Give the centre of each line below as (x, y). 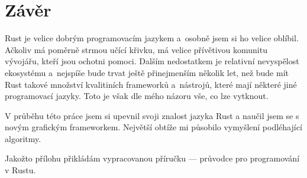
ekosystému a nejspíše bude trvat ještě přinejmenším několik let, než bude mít (147, 72)
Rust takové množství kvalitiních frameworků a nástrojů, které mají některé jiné (151, 84)
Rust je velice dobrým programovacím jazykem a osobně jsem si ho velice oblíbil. (152, 38)
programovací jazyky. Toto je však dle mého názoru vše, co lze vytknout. (137, 96)
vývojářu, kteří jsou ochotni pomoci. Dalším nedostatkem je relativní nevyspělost (152, 61)
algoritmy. (23, 138)
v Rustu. (20, 170)
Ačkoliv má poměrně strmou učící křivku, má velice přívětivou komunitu (136, 49)
